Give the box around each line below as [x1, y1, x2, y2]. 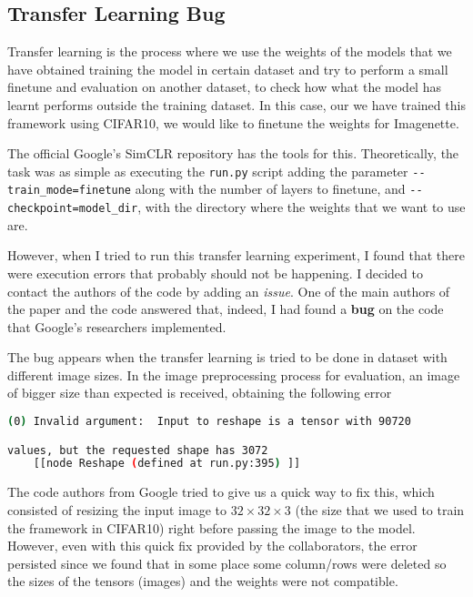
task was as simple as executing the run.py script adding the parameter [7, 161, 408, 180]
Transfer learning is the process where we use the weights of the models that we [7, 42, 452, 61]
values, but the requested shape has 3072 [7, 443, 268, 457]
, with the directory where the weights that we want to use [137, 197, 466, 217]
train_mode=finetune [7, 184, 132, 197]
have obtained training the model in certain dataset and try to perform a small [7, 59, 448, 78]
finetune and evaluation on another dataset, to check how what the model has [7, 77, 441, 96]
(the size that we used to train [295, 500, 465, 519]
